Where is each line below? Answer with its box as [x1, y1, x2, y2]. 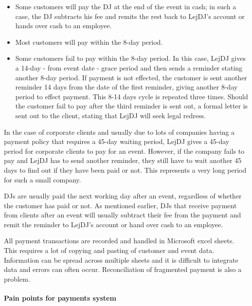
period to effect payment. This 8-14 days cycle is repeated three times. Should [15, 91, 248, 101]
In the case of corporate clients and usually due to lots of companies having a [4, 126, 235, 137]
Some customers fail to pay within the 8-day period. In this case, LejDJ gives [15, 53, 246, 63]
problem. [4, 273, 30, 284]
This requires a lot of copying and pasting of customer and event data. [4, 245, 215, 255]
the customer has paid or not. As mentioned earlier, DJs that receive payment [4, 200, 237, 210]
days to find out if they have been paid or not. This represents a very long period [4, 164, 247, 175]
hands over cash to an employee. [15, 20, 112, 31]
